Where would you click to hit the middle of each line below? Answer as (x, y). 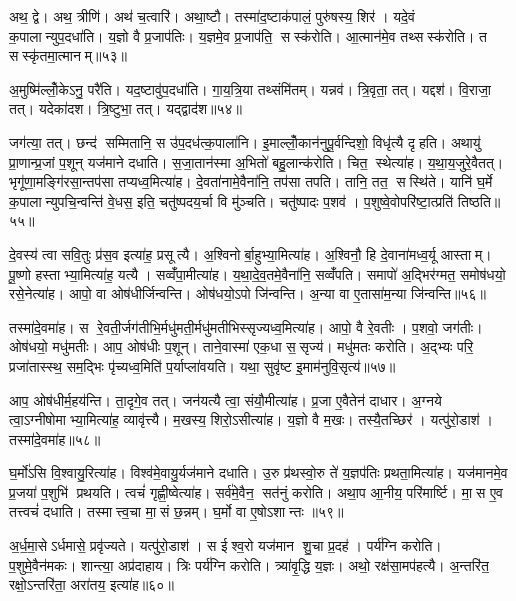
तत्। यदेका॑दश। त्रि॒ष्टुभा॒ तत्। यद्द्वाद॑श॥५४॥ (125, 108)
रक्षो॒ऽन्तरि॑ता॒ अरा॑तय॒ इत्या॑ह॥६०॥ (91, 584)
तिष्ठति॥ (479, 200)
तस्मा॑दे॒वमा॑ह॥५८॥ (55, 438)
